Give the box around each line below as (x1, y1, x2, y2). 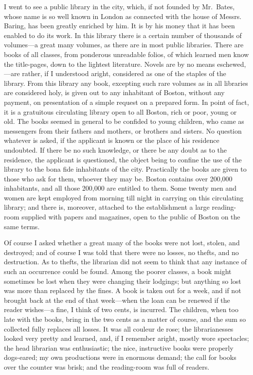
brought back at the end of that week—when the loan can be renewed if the (4, 295, 230, 305)
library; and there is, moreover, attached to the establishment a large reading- (4, 202, 236, 212)
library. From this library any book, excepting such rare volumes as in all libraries (4, 78, 248, 88)
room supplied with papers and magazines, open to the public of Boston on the (4, 212, 240, 222)
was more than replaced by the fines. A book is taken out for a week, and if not (4, 285, 241, 296)
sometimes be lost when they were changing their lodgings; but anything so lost (4, 276, 241, 286)
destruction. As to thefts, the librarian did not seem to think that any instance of (4, 257, 247, 267)
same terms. (4, 221, 40, 231)
